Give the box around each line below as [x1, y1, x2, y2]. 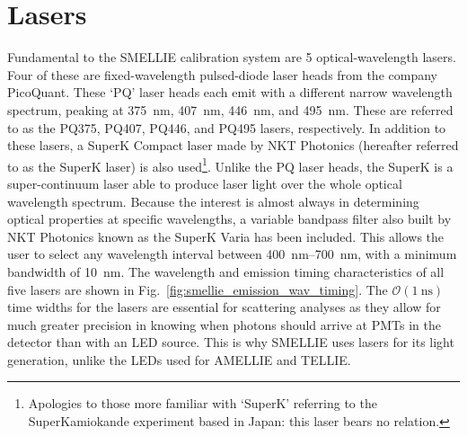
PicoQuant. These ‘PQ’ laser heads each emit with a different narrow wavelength [7, 83, 453, 102]
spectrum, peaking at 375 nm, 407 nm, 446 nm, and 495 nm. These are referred [7, 100, 454, 119]
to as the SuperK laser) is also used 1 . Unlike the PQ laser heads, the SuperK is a [7, 154, 454, 175]
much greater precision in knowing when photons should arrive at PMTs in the [7, 315, 441, 334]
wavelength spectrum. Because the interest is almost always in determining [7, 191, 419, 210]
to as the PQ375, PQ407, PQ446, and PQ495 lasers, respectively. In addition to [7, 118, 446, 137]
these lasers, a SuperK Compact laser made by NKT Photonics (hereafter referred [7, 136, 459, 155]
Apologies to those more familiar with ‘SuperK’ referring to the [28, 394, 377, 413]
